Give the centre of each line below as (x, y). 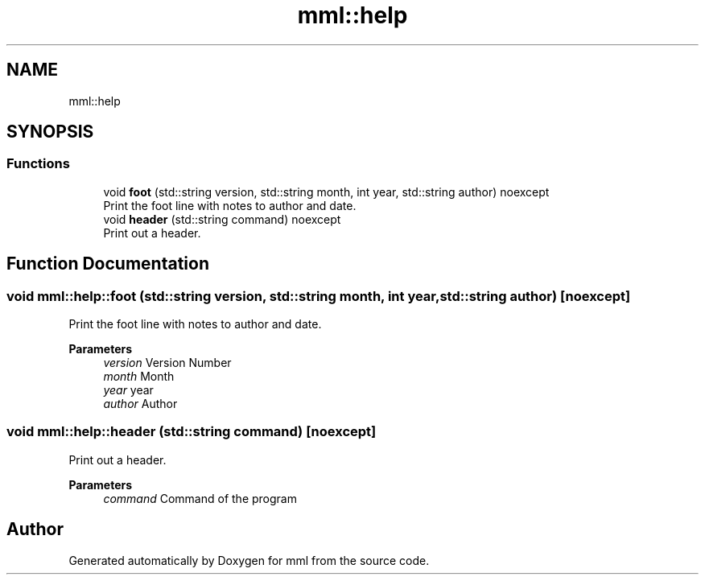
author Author (140, 404)
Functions (38, 164)
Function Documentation (108, 264)
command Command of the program (200, 498)
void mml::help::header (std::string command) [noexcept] (192, 432)
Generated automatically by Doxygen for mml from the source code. (249, 560)
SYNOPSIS (50, 132)
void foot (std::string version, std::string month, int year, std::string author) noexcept (326, 192)
